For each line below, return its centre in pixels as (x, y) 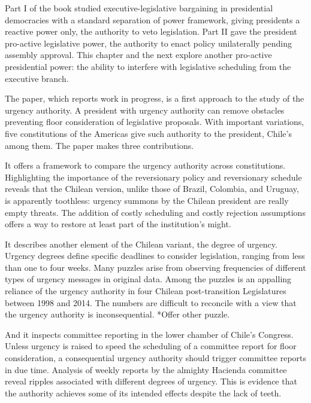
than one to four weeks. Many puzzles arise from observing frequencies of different (155, 267)
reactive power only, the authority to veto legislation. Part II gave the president (151, 31)
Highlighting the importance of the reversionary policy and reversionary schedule (153, 177)
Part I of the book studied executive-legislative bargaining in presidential (139, 8)
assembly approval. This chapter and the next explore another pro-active (138, 55)
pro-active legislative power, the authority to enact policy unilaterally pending (148, 43)
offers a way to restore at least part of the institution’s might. (118, 224)
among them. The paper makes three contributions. (99, 145)
